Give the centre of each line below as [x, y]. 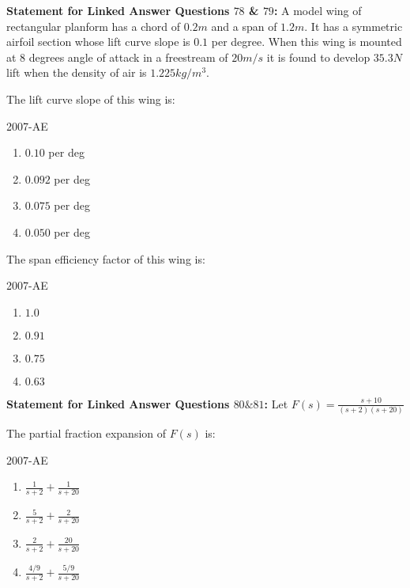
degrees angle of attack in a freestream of [128, 57]
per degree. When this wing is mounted [307, 42]
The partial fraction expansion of [87, 433]
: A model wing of [318, 10]
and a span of [244, 26]
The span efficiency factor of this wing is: [106, 258]
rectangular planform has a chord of [93, 26]
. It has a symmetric [354, 26]
